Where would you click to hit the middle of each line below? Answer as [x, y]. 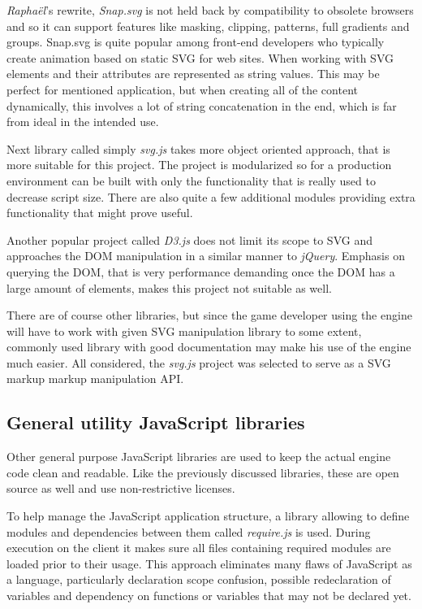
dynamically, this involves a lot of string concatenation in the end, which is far [202, 105]
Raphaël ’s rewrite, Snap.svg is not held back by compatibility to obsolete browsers [210, 10]
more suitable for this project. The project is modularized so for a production [199, 165]
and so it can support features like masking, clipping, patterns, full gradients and [208, 26]
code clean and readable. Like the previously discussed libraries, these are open [203, 472]
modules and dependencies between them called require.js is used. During [189, 531]
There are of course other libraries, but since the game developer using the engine [209, 315]
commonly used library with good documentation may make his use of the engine [209, 347]
